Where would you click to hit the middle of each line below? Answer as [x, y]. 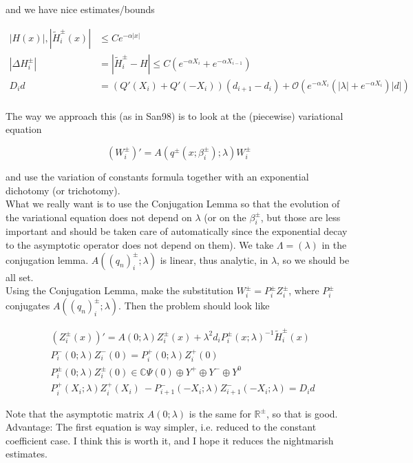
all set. [20, 277]
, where [304, 290]
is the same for [220, 413]
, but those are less [300, 217]
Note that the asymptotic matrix [75, 413]
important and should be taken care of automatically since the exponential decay [177, 231]
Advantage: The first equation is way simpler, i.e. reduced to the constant [161, 427]
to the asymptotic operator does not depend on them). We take [140, 245]
